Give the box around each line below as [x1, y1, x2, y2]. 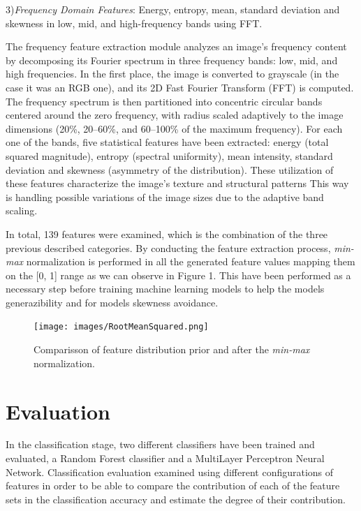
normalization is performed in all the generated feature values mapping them [26, 254, 355, 269]
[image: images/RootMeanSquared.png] [34, 322, 209, 332]
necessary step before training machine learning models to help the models [6, 281, 325, 296]
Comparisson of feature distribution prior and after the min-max [34, 342, 310, 357]
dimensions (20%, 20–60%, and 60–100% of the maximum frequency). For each [6, 121, 343, 135]
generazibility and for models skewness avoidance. [6, 295, 219, 309]
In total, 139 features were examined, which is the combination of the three [6, 226, 328, 241]
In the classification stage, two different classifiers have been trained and [6, 437, 315, 452]
